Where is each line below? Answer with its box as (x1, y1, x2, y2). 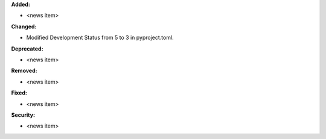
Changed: (11, 23, 37, 30)
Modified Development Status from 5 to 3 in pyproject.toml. (26, 34, 174, 42)
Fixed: (11, 89, 27, 96)
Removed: (11, 67, 37, 75)
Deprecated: (11, 45, 43, 52)
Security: (11, 111, 36, 119)
